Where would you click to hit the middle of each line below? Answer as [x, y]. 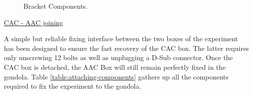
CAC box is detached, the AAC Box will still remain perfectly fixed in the [115, 67]
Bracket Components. [56, 6]
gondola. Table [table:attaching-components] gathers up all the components [116, 76]
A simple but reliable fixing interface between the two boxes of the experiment [121, 39]
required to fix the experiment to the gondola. [73, 86]
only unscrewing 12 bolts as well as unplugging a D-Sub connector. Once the [118, 57]
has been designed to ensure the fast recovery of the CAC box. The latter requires [126, 48]
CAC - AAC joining [34, 22]
